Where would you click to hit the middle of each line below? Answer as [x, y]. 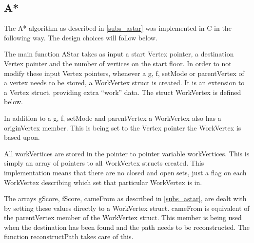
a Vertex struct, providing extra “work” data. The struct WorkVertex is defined [123, 92]
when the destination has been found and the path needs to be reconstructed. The [127, 227]
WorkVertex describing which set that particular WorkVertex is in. [103, 182]
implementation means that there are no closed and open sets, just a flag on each [125, 172]
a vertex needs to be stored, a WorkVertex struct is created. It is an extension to [124, 83]
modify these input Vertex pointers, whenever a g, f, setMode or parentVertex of [124, 73]
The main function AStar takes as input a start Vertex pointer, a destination [119, 54]
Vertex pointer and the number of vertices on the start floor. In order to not [118, 63]
